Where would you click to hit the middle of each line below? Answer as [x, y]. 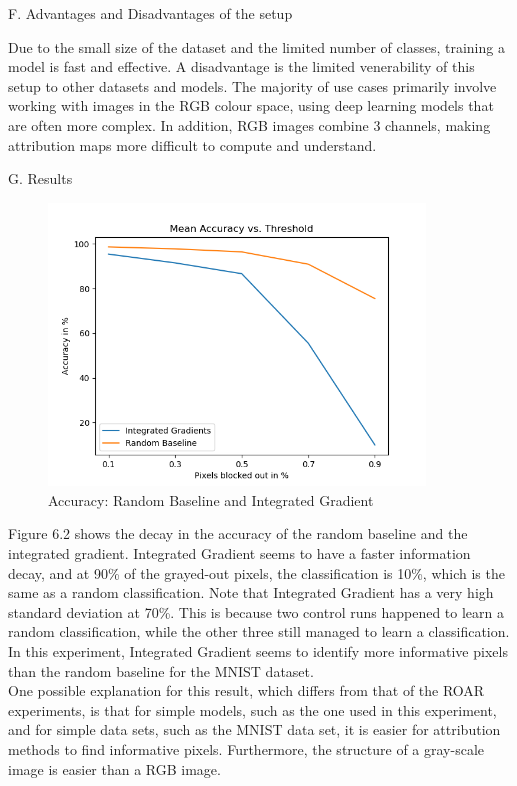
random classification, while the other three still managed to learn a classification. [259, 631]
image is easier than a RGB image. [114, 768]
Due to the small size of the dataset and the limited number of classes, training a [256, 46]
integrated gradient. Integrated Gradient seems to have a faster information [239, 552]
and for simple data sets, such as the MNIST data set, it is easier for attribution [254, 729]
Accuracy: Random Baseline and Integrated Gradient [211, 499]
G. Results [40, 178]
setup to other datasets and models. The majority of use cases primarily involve [252, 85]
